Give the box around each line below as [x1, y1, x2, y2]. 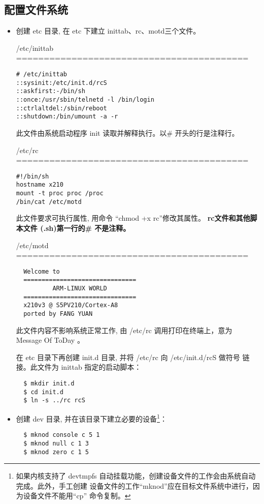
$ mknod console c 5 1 [23, 431, 100, 439]
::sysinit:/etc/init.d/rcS [16, 79, 107, 86]
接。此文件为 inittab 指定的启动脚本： [16, 362, 142, 372]
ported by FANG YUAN [23, 310, 93, 317]
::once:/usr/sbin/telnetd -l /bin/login [16, 96, 154, 103]
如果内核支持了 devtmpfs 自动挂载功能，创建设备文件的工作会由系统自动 [16, 470, 256, 481]
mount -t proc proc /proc [16, 190, 104, 197]
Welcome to [23, 268, 60, 275]
